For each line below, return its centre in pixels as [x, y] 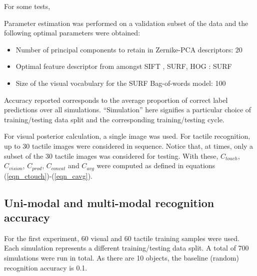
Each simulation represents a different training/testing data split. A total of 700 [126, 248]
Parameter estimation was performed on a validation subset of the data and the [126, 23]
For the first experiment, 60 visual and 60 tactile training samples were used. [122, 238]
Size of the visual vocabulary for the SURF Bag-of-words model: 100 [121, 83]
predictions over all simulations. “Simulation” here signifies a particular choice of [128, 110]
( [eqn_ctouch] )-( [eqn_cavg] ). [48, 175]
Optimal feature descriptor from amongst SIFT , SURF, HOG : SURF [124, 66]
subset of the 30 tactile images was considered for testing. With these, [111, 155]
